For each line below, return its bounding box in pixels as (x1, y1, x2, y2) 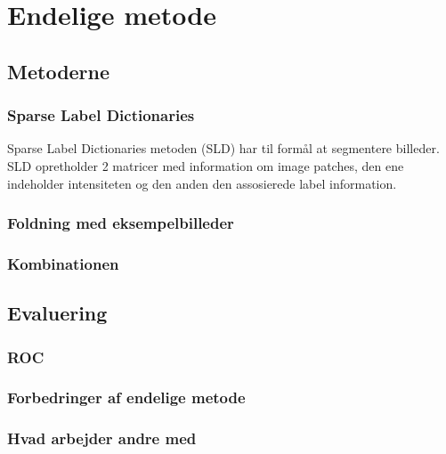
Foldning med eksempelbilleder (7, 212, 234, 234)
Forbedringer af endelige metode (7, 386, 246, 409)
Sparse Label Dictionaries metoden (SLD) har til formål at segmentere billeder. (7, 139, 440, 158)
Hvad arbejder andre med (7, 427, 197, 450)
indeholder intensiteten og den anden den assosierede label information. (7, 174, 397, 192)
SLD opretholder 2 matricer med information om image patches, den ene (7, 156, 404, 174)
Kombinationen (7, 252, 119, 274)
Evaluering (7, 299, 108, 327)
